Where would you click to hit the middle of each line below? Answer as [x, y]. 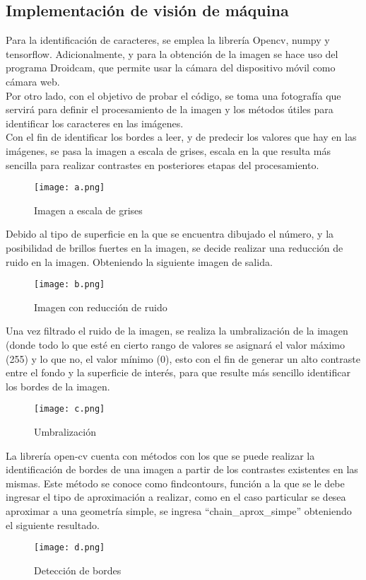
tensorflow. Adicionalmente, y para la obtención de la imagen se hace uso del [172, 53]
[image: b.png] [70, 285]
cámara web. [33, 81]
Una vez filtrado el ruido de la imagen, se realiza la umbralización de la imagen [177, 331]
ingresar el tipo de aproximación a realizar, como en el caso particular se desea [176, 497]
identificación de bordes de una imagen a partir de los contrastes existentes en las [182, 469]
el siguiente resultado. [53, 524]
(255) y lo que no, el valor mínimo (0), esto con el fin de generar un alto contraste [183, 358]
